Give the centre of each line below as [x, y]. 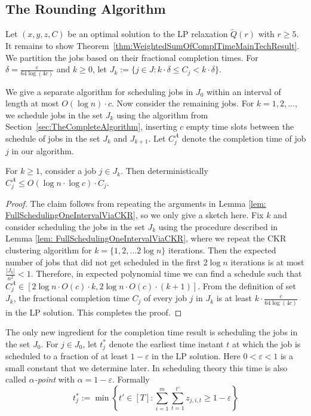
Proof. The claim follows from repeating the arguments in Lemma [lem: [136, 203]
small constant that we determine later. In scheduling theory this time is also [147, 367]
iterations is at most [267, 261]
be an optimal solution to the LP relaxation [148, 34]
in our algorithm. [43, 150]
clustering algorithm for [49, 250]
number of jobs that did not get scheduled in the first [103, 261]
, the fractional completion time [71, 298]
